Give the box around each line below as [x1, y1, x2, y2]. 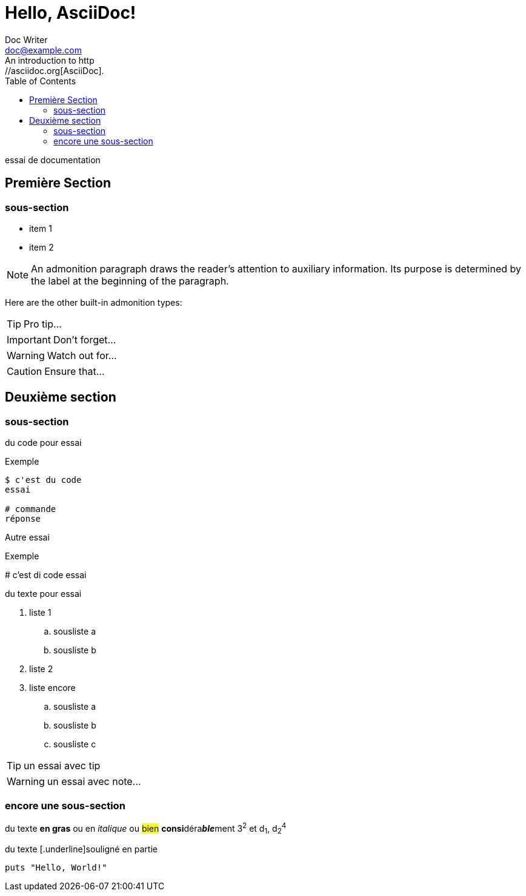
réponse [5, 514, 41, 524]
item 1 [29, 223, 52, 234]
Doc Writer [5, 34, 48, 45]
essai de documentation [5, 154, 101, 165]
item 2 [29, 241, 54, 252]
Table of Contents [5, 75, 76, 86]
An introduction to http [5, 55, 95, 66]
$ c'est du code [5, 475, 82, 485]
